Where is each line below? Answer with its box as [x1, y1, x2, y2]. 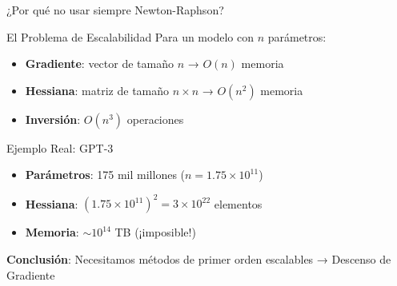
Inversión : [25, 110, 81, 127]
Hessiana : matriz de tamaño [25, 81, 170, 98]
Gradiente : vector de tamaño [25, 55, 174, 72]
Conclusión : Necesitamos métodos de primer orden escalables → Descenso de [6, 251, 391, 268]
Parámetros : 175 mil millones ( [25, 166, 186, 183]
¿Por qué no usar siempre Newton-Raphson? [6, 2, 224, 18]
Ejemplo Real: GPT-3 [6, 139, 114, 156]
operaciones [126, 110, 184, 127]
